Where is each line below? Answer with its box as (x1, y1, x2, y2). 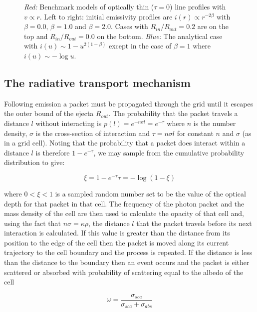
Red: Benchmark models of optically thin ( (24, 1, 154, 11)
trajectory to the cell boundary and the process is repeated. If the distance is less (4, 247, 253, 257)
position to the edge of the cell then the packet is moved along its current (4, 237, 229, 247)
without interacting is (35, 117, 102, 128)
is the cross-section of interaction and (35, 127, 150, 138)
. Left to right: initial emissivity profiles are (39, 11, 173, 21)
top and (24, 30, 48, 41)
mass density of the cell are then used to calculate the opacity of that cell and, (4, 208, 244, 218)
